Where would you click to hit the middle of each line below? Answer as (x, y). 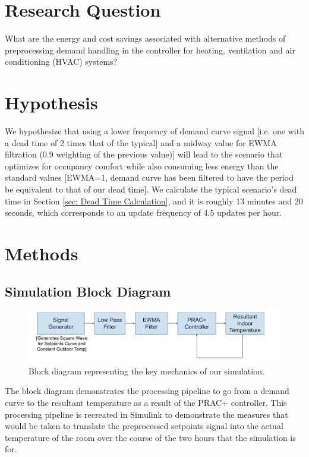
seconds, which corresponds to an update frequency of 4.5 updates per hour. (144, 212)
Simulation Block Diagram (88, 291)
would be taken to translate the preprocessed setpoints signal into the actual (144, 426)
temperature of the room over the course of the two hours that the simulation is (150, 437)
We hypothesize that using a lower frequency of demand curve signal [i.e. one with (154, 131)
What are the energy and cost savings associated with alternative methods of (145, 38)
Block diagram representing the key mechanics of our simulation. (146, 371)
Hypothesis (51, 103)
